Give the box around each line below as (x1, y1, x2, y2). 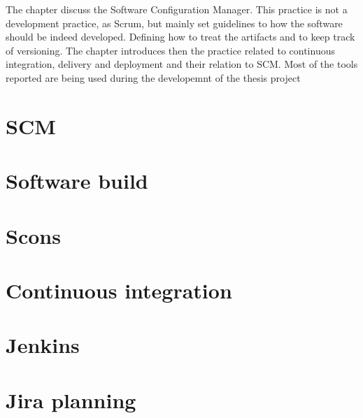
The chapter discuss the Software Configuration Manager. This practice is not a (6, 2, 348, 16)
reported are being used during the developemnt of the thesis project (6, 70, 301, 85)
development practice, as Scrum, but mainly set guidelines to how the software (6, 15, 343, 30)
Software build (6, 166, 148, 195)
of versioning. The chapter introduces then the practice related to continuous (6, 43, 335, 57)
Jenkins (6, 331, 80, 359)
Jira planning (6, 385, 136, 414)
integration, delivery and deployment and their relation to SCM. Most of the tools (6, 57, 358, 71)
